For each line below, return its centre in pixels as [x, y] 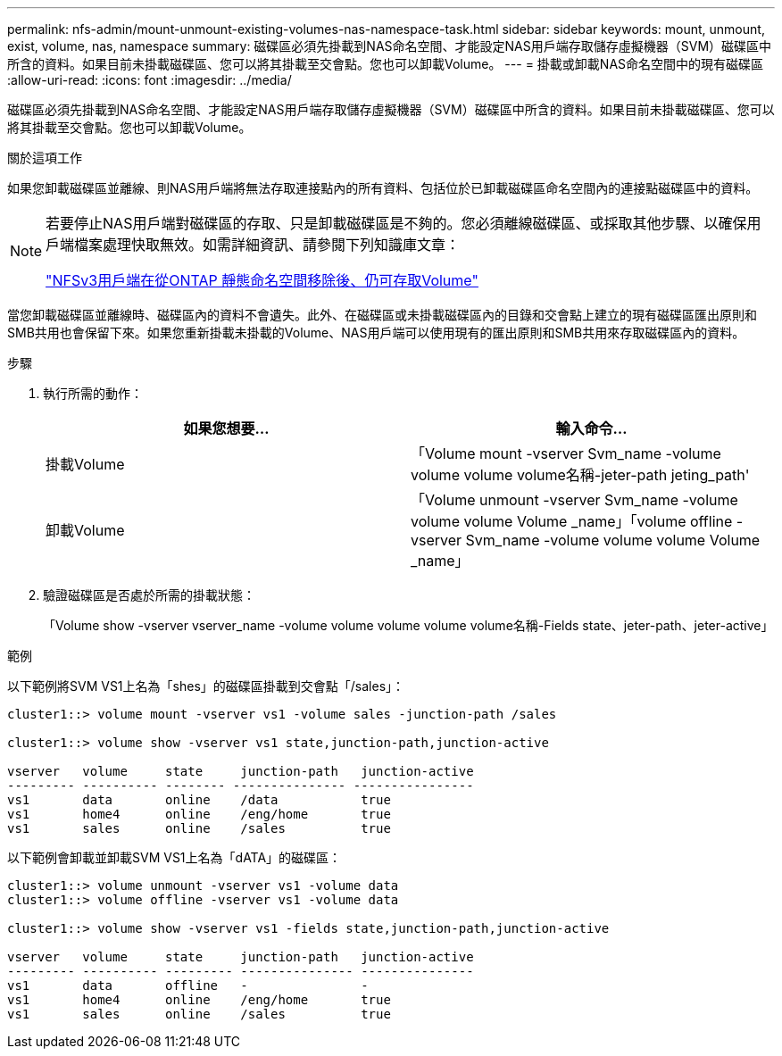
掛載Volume [85, 464]
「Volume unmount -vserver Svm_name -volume [574, 500]
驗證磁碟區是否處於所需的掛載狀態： [149, 595]
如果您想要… [226, 428]
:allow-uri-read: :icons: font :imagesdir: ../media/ [150, 80]
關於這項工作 [45, 158]
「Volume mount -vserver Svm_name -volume [566, 453]
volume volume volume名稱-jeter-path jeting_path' [580, 475]
